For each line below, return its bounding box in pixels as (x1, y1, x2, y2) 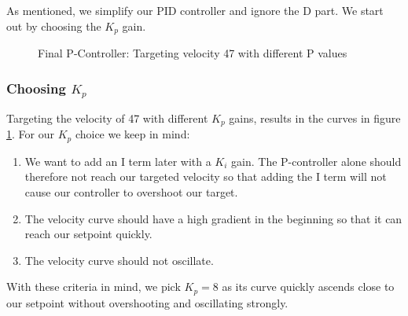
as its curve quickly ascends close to (222, 278, 395, 295)
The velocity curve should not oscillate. (24, 252, 214, 268)
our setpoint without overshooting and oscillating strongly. (6, 294, 289, 310)
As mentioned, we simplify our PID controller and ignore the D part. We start (6, 2, 384, 18)
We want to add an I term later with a (24, 152, 211, 169)
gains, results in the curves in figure (229, 109, 401, 126)
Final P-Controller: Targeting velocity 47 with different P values (38, 45, 347, 61)
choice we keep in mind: (75, 126, 190, 142)
